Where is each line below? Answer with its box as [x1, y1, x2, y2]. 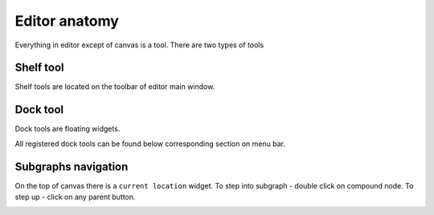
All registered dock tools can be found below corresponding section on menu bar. [14, 139, 285, 148]
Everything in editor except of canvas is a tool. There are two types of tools [14, 40, 264, 50]
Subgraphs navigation [14, 160, 129, 173]
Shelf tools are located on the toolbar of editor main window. [14, 82, 215, 91]
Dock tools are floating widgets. [14, 124, 121, 134]
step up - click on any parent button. [14, 193, 136, 202]
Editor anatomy [14, 12, 120, 30]
